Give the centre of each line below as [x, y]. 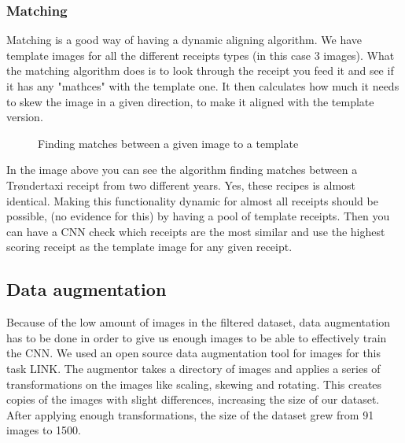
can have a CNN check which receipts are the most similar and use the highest [196, 231]
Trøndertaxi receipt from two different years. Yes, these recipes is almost [181, 185]
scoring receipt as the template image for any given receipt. [149, 247]
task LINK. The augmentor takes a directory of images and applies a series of [193, 368]
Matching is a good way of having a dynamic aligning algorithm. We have [184, 40]
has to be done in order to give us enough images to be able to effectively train [197, 337]
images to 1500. [44, 430]
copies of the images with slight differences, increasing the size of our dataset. [193, 399]
